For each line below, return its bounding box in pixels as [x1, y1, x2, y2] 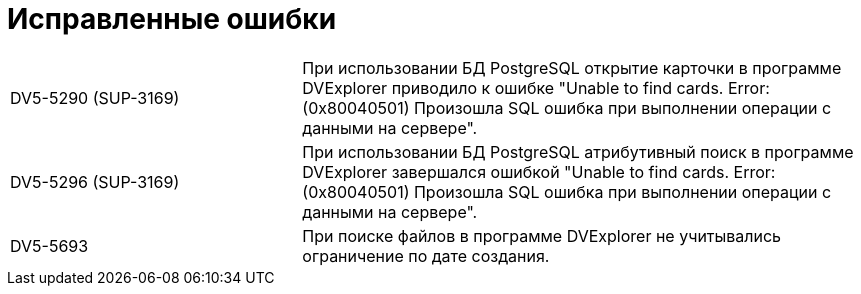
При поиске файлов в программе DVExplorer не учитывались [302, 225, 782, 246]
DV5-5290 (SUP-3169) [10, 87, 180, 108]
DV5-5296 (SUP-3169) [10, 171, 180, 192]
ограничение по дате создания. [302, 245, 550, 266]
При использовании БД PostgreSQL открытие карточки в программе [302, 57, 842, 78]
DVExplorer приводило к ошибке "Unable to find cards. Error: [302, 77, 770, 98]
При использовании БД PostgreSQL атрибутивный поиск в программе [302, 141, 854, 162]
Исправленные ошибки [7, 2, 337, 36]
